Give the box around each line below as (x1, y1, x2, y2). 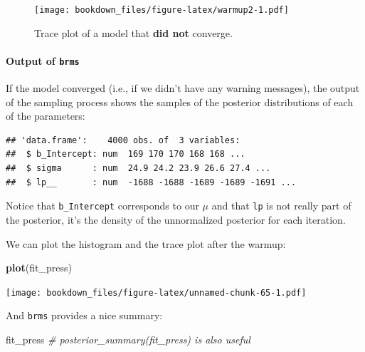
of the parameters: (6, 108, 85, 123)
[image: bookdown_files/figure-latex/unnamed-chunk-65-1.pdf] (6, 287, 307, 298)
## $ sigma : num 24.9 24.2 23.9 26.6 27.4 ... (6, 163, 271, 174)
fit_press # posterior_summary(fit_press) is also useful (6, 332, 250, 347)
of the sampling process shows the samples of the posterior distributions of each (6, 94, 354, 109)
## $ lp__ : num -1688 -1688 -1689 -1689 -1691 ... (6, 177, 297, 187)
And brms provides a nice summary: (6, 308, 163, 323)
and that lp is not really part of (211, 198, 351, 213)
